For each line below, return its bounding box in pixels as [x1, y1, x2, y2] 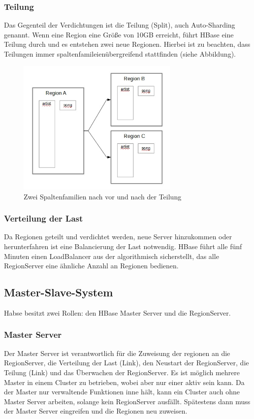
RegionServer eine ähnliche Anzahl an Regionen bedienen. [4, 260, 179, 271]
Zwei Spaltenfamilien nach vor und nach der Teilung [24, 191, 182, 201]
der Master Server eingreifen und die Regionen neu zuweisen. [4, 406, 188, 416]
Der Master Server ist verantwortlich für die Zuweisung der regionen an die [4, 348, 230, 358]
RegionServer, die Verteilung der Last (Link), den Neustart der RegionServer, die [4, 357, 249, 368]
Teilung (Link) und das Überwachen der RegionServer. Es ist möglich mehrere [4, 367, 240, 377]
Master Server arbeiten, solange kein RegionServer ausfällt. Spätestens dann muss [4, 396, 251, 406]
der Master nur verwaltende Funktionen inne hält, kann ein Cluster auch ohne [4, 387, 240, 397]
